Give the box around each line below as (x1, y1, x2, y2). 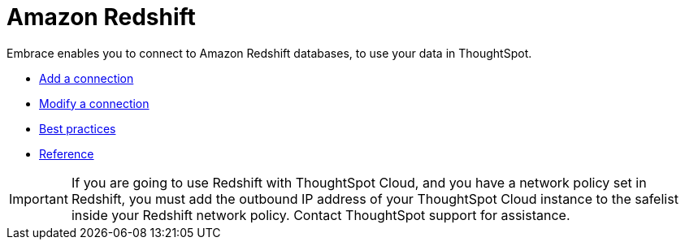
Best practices (39, 121, 116, 136)
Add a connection (39, 71, 134, 85)
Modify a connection (39, 96, 150, 110)
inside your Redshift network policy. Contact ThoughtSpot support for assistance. (71, 206, 570, 223)
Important (9, 190, 68, 207)
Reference (39, 146, 94, 161)
